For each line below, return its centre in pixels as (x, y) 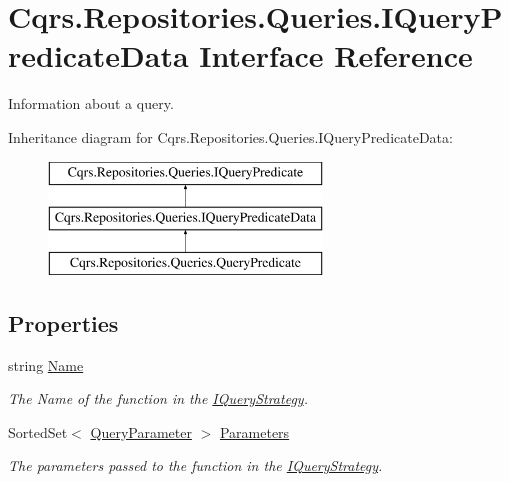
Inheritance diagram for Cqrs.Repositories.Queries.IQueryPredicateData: (230, 136)
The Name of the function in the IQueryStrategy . (158, 398)
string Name (46, 364)
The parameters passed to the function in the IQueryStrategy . (195, 465)
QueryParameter (141, 431)
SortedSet (38, 431)
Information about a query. (91, 103)
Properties (63, 322)
